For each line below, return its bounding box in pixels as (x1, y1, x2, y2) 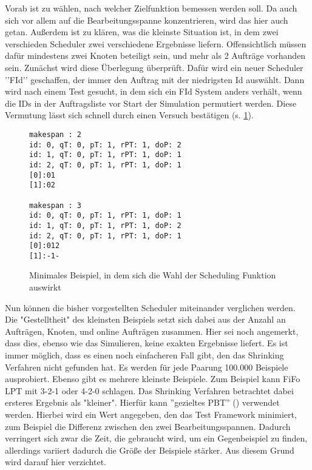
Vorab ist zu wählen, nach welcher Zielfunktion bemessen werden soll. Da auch (5, 2, 297, 14)
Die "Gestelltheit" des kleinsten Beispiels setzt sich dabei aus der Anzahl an (5, 313, 286, 326)
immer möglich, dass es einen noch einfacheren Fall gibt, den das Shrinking (5, 349, 284, 361)
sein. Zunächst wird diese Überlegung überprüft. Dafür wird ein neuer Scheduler (5, 61, 304, 73)
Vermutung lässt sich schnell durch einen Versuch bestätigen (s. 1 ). (5, 109, 254, 121)
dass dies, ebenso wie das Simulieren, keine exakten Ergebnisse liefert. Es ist (5, 337, 288, 349)
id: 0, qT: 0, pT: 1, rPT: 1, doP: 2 (29, 140, 181, 149)
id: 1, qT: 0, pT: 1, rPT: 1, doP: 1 (29, 150, 181, 159)
